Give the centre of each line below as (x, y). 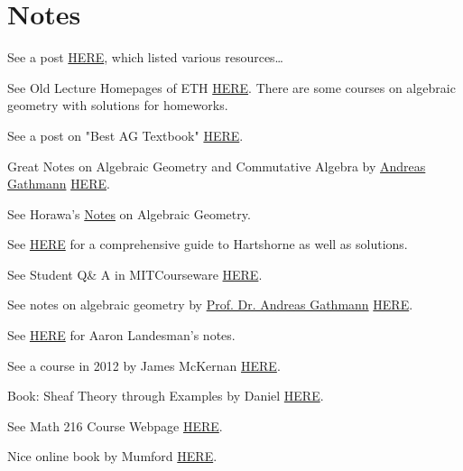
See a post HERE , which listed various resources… (146, 57)
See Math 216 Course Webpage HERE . (115, 425)
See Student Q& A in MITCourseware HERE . (135, 274)
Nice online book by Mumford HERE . (112, 456)
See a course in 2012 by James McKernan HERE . (144, 365)
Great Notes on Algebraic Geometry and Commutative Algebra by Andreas (217, 166)
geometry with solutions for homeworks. (118, 105)
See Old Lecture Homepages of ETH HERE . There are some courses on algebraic (231, 87)
